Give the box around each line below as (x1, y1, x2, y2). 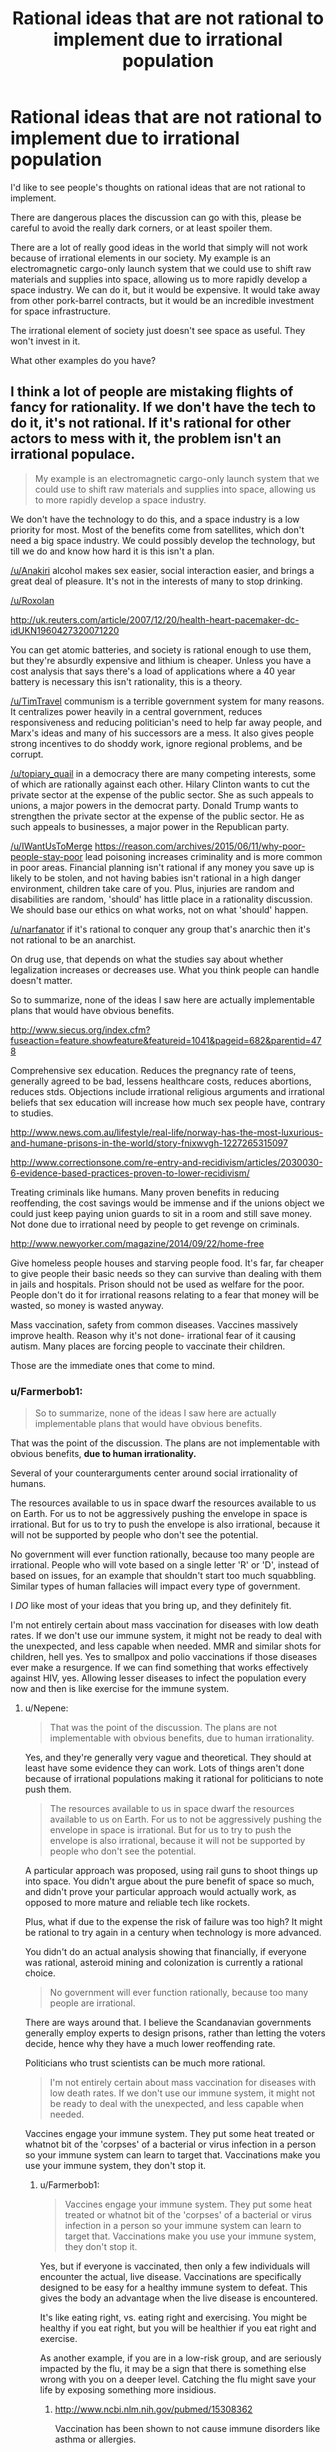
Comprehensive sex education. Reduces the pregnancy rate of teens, (10, 1064, 297, 1076)
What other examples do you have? (10, 354, 157, 366)
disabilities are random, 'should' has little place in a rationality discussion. (10, 893, 313, 905)
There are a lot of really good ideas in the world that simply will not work (10, 241, 308, 253)
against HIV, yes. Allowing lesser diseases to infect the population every (10, 1672, 307, 1684)
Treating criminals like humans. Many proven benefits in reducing (10, 1186, 280, 1198)
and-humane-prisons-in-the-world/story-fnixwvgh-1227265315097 (10, 1137, 288, 1149)
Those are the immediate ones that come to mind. (10, 1359, 216, 1371)
